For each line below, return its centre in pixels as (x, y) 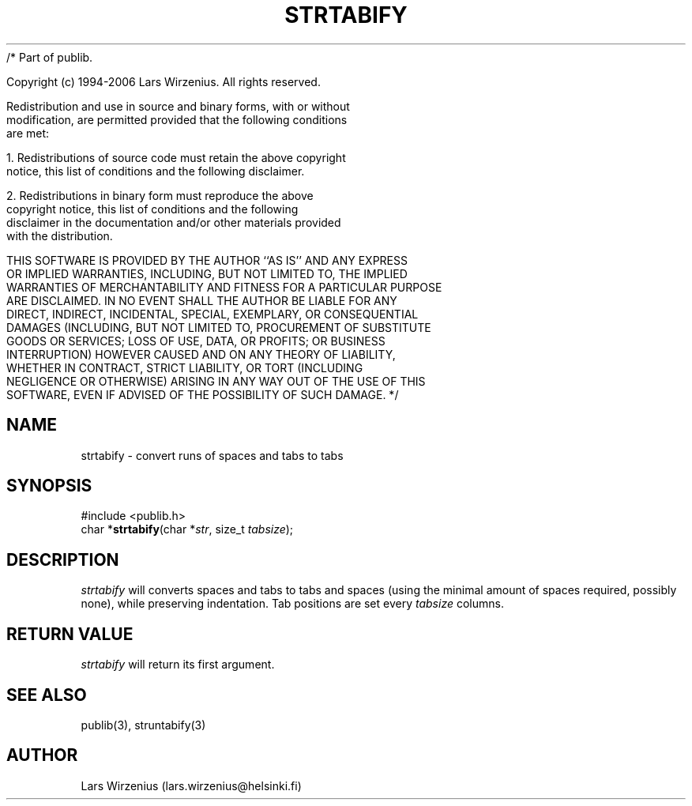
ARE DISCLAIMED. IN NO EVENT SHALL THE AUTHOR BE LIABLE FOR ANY (202, 300)
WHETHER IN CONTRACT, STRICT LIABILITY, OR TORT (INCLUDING (185, 367)
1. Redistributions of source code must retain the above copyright (176, 157)
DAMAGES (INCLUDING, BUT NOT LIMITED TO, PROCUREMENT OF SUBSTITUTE (219, 327)
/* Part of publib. (50, 57)
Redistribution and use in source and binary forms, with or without (178, 106)
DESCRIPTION (63, 559)
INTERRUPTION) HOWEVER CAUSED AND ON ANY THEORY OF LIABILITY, (201, 354)
